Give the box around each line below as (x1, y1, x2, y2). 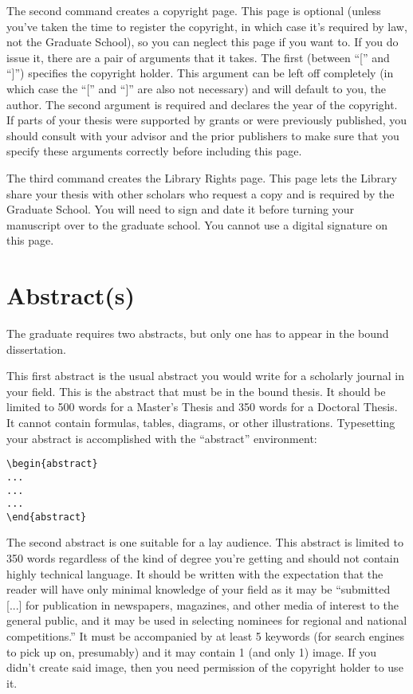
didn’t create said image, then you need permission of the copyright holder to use (6, 659, 403, 676)
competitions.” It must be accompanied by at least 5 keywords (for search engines (6, 628, 405, 645)
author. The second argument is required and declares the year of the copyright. (6, 96, 398, 112)
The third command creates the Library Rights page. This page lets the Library (6, 169, 397, 186)
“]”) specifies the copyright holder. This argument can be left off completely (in (6, 65, 394, 81)
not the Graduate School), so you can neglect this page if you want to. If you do (6, 33, 399, 50)
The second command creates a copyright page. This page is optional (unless (6, 2, 381, 18)
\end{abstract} (6, 511, 87, 523)
